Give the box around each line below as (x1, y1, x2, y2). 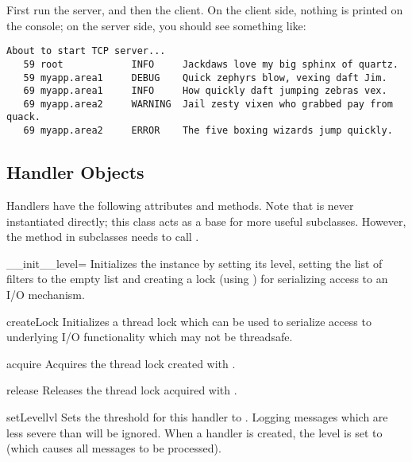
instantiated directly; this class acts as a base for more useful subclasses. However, (6, 212, 406, 229)
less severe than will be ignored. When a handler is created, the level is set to (6, 424, 383, 441)
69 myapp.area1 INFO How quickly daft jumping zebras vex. (23, 85, 387, 97)
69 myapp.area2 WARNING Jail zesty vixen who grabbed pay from (23, 98, 393, 110)
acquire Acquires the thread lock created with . (6, 355, 236, 371)
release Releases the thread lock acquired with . (6, 382, 237, 398)
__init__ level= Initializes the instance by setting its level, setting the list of (6, 254, 383, 271)
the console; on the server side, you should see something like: (6, 17, 306, 33)
